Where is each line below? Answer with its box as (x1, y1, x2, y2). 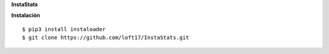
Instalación (11, 12, 41, 19)
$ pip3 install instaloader (22, 26, 106, 32)
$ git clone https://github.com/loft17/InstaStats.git (22, 34, 189, 41)
